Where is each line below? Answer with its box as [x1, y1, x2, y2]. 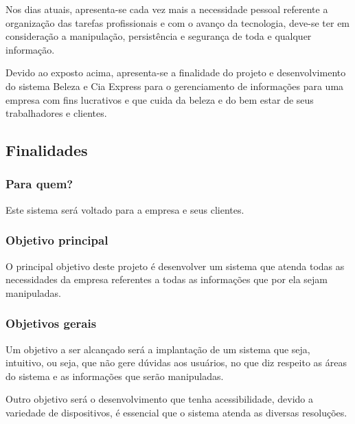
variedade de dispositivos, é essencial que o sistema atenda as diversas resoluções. [5, 405, 347, 419]
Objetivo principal [5, 232, 108, 249]
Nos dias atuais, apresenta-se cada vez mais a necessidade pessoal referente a [5, 2, 328, 16]
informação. [5, 42, 55, 56]
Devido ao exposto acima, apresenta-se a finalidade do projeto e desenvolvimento [5, 65, 346, 80]
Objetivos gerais [5, 315, 97, 332]
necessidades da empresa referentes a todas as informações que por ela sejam [5, 272, 328, 287]
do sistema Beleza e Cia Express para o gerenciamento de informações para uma [5, 78, 344, 93]
